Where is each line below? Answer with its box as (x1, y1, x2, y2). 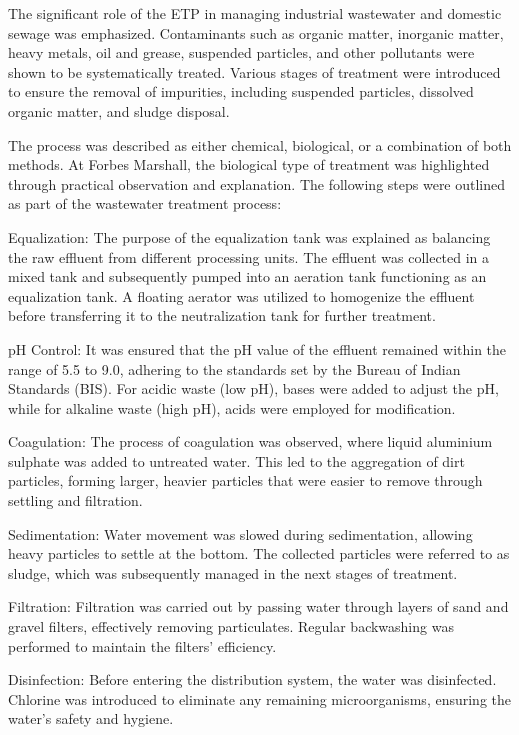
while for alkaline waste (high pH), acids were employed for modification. (8, 397, 456, 418)
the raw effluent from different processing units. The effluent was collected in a (8, 246, 490, 267)
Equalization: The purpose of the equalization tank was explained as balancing (8, 226, 491, 247)
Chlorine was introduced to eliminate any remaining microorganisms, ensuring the (8, 688, 512, 709)
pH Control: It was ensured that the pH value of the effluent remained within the (8, 338, 507, 359)
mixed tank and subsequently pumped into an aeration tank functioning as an (8, 266, 487, 287)
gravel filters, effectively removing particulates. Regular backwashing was (8, 616, 454, 637)
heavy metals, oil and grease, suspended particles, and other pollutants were (8, 42, 475, 63)
